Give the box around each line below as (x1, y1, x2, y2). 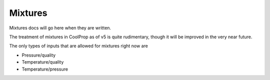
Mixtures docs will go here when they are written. (9, 25, 111, 31)
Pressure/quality (21, 52, 56, 58)
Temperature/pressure (21, 66, 68, 72)
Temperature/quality (21, 59, 64, 65)
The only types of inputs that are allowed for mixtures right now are (9, 43, 148, 49)
